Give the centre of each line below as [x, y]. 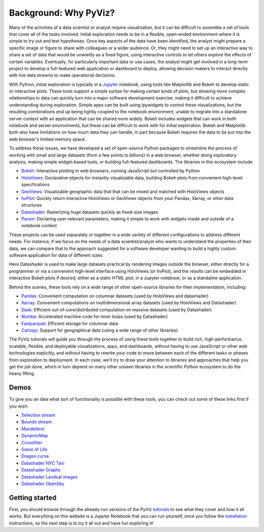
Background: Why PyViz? [62, 13]
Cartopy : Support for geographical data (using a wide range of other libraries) [99, 330]
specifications [35, 185]
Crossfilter [32, 442]
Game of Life [34, 449]
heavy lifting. [22, 374]
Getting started [33, 497]
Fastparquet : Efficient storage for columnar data [70, 323]
